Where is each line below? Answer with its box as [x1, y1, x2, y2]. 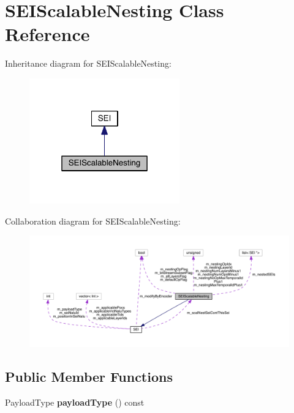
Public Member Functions [5, 367, 173, 386]
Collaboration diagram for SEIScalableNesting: [5, 214, 181, 227]
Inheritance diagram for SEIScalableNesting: [5, 57, 171, 70]
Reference [5, 21, 90, 47]
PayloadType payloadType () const [5, 396, 145, 409]
